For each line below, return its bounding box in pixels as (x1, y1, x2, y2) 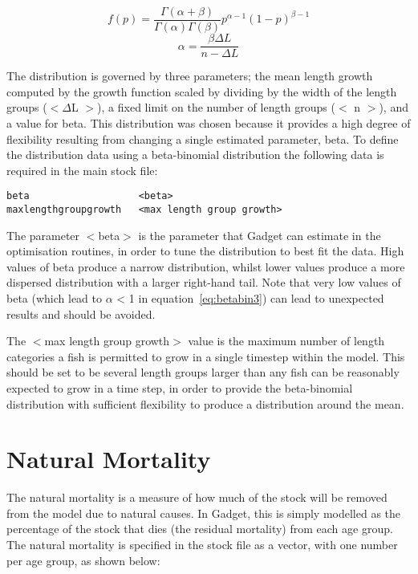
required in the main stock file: (6, 161, 158, 178)
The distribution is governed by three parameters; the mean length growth (6, 67, 373, 84)
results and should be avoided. (6, 305, 156, 322)
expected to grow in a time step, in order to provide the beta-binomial (6, 379, 353, 396)
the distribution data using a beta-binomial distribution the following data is (6, 146, 384, 163)
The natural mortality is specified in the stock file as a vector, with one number (6, 536, 398, 553)
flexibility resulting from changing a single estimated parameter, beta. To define (6, 130, 399, 147)
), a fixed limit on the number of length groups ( (97, 99, 335, 116)
